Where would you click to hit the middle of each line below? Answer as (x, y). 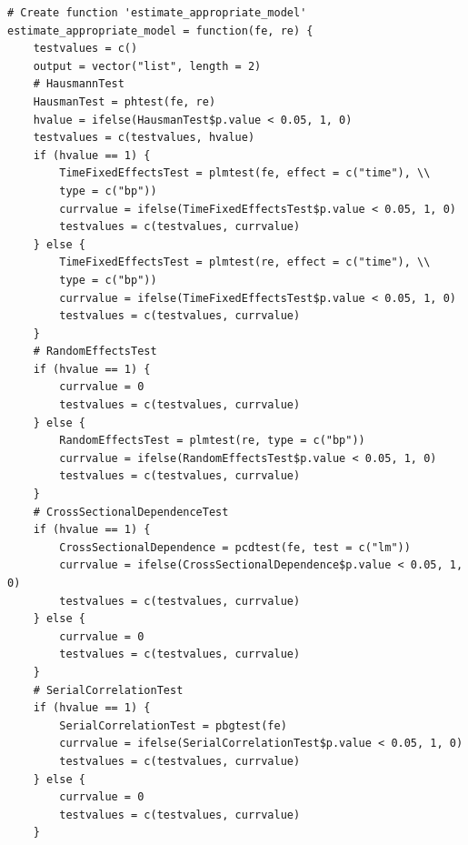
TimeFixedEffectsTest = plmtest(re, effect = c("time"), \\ (245, 262)
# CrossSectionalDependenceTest (131, 512)
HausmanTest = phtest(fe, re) (124, 101)
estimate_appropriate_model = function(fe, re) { (160, 30)
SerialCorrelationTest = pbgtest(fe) (173, 725)
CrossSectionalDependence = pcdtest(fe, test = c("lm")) (235, 547)
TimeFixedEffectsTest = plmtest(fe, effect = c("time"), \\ (245, 173)
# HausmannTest (79, 84)
